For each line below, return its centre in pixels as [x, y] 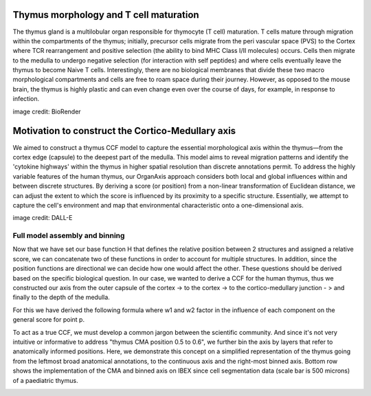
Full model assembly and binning [69, 236]
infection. [26, 99]
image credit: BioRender [47, 111]
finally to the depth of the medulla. [61, 297]
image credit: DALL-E [43, 218]
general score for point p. [49, 320]
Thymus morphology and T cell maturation [106, 15]
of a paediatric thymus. [45, 380]
